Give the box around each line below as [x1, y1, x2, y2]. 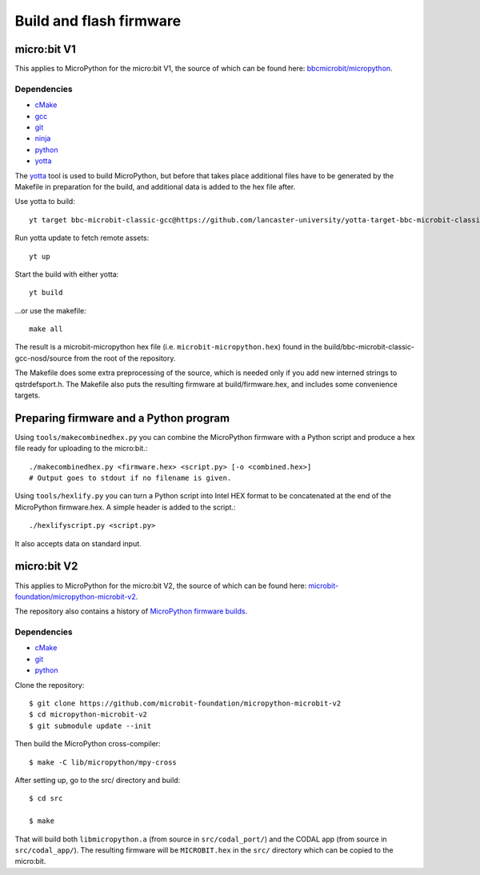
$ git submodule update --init [29, 721, 152, 730]
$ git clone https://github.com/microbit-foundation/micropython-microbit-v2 [29, 699, 342, 708]
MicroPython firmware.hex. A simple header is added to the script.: [14, 502, 236, 512]
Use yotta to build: [14, 197, 75, 206]
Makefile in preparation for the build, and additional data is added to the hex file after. [14, 182, 296, 191]
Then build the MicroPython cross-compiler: [14, 739, 161, 749]
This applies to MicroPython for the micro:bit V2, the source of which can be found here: [14, 581, 307, 590]
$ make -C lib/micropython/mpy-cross [29, 757, 178, 767]
